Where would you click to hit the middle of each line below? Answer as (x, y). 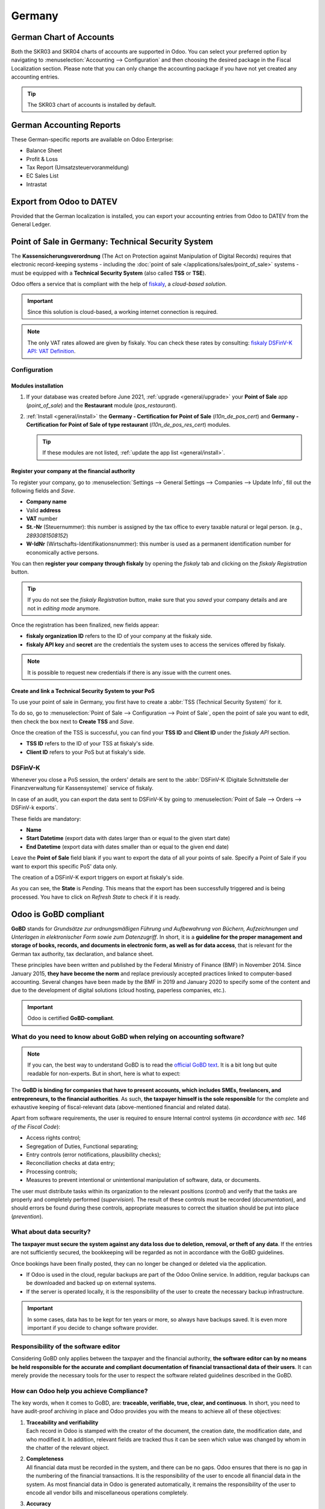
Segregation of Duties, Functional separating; (82, 1146)
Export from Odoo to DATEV (64, 201)
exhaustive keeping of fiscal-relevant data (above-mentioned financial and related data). (121, 1107)
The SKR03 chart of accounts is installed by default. (92, 105)
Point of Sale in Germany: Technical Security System (112, 241)
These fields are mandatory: (46, 818)
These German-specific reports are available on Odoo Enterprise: (92, 139)
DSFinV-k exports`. (35, 808)
